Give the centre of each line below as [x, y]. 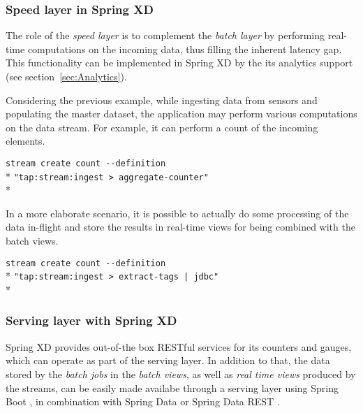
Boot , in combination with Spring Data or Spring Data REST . [143, 401]
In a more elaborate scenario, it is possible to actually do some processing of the [177, 213]
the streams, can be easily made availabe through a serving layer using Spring [172, 387]
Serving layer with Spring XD [91, 320]
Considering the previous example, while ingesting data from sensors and [162, 100]
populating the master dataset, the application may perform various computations [181, 114]
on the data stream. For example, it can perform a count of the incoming [162, 127]
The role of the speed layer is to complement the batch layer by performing [165, 35]
